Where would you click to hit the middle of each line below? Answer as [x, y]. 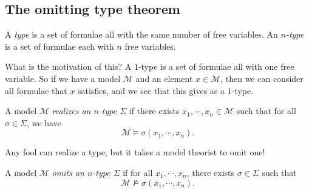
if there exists [154, 111]
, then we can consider [262, 78]
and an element [164, 78]
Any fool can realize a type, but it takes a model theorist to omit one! [135, 152]
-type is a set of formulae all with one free [216, 66]
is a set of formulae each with [59, 46]
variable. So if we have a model [63, 78]
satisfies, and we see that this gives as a [151, 90]
